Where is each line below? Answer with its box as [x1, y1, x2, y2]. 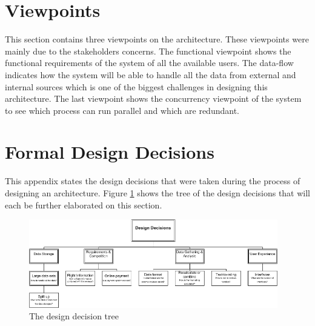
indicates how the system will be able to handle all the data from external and [5, 68, 296, 81]
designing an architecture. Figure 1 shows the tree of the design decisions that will [5, 187, 311, 199]
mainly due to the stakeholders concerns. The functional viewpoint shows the [5, 44, 291, 57]
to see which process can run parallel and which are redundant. [5, 104, 239, 116]
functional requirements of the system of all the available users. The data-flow [5, 56, 294, 69]
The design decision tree [29, 310, 119, 322]
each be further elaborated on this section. [5, 198, 162, 211]
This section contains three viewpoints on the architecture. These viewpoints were [5, 33, 309, 45]
